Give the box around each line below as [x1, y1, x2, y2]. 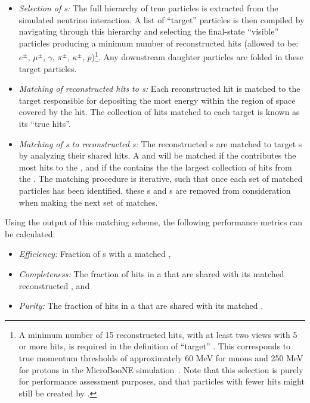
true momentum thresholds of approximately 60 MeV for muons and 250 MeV [18, 351, 303, 364]
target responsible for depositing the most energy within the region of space [18, 94, 296, 106]
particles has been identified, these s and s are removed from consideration [18, 184, 291, 196]
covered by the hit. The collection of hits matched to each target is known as [18, 106, 300, 118]
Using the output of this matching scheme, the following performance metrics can [5, 216, 302, 228]
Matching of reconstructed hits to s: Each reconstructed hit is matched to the [18, 82, 300, 95]
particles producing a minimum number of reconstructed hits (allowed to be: [18, 36, 299, 49]
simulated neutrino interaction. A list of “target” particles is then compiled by [18, 13, 305, 26]
